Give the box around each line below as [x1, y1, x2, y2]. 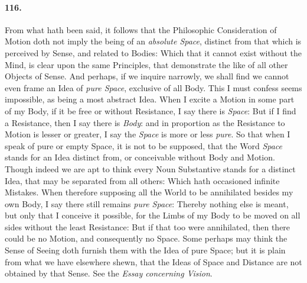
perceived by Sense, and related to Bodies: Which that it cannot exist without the [5, 46, 302, 59]
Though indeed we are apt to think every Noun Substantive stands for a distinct [5, 162, 296, 175]
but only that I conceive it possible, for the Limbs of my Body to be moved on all [5, 209, 301, 221]
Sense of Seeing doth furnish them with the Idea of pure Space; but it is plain [5, 244, 286, 256]
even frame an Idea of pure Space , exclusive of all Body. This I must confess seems [5, 81, 302, 94]
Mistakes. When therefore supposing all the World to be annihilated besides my [5, 186, 293, 198]
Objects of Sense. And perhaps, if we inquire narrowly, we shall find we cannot [5, 70, 289, 82]
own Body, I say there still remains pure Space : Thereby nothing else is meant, [5, 197, 289, 210]
